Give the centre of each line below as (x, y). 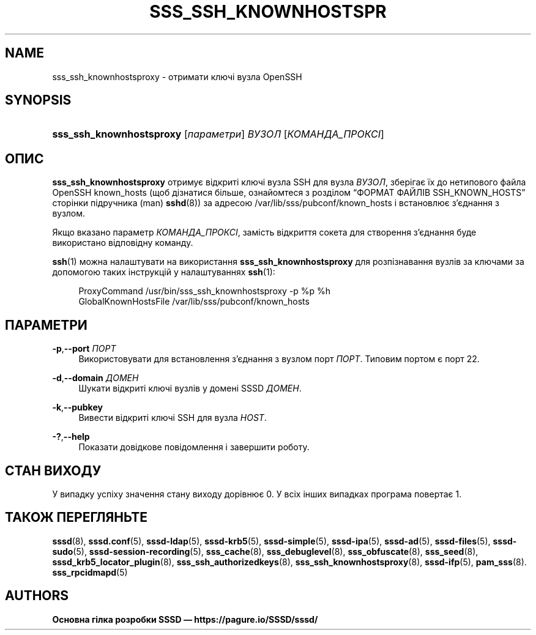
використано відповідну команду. (123, 243)
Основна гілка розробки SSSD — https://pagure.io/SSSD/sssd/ (185, 619)
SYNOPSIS (38, 100)
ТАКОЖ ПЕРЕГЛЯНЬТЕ (76, 518)
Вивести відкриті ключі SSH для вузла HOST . (173, 418)
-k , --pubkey (77, 407)
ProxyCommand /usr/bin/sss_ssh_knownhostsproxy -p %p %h (205, 291)
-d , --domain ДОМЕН (95, 378)
